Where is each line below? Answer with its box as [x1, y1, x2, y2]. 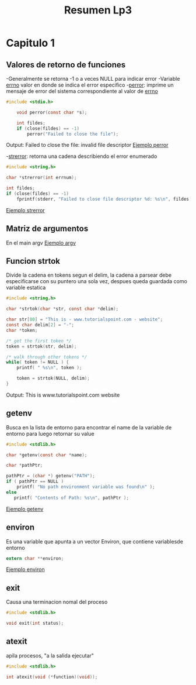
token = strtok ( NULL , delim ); [16, 376, 90, 381]
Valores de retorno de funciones [6, 60, 126, 70]
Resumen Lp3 [64, 4, 132, 17]
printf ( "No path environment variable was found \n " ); [16, 484, 156, 490]
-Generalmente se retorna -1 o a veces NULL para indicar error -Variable [6, 75, 180, 82]
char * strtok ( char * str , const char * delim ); [6, 306, 118, 312]
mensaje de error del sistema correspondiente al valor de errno [6, 88, 159, 94]
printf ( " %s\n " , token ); [16, 365, 82, 371]
